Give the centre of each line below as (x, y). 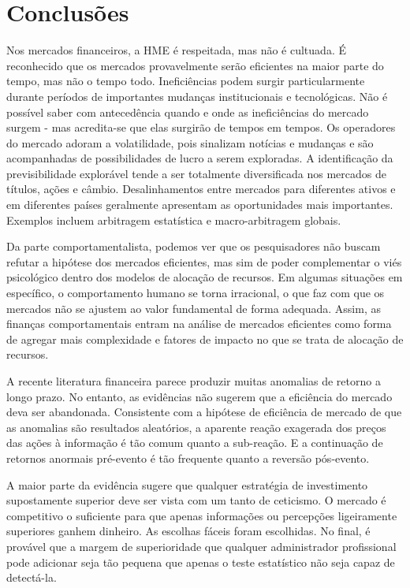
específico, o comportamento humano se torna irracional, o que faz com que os (196, 293)
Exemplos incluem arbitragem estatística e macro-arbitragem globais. (174, 220)
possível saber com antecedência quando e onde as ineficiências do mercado (188, 112)
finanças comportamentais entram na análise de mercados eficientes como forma (199, 324)
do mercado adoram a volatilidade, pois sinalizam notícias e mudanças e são (190, 142)
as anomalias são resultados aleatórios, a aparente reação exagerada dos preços (196, 427)
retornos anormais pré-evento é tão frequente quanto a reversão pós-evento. (188, 458)
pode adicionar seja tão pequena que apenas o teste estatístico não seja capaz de (201, 562)
